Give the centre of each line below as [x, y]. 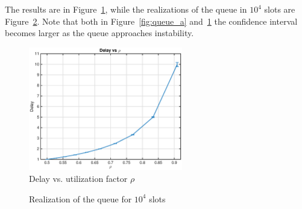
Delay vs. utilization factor [78, 179]
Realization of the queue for [80, 198]
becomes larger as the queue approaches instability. [99, 33]
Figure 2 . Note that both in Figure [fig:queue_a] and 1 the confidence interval [151, 21]
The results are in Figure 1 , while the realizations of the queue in [126, 9]
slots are [280, 9]
